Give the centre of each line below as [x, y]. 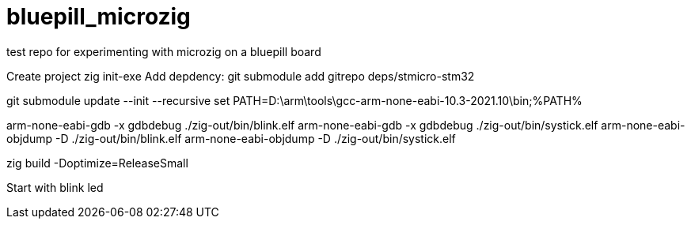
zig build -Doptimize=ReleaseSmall [97, 163]
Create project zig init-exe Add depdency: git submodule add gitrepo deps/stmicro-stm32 [241, 76]
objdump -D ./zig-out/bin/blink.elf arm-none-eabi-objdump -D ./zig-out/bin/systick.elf [231, 138]
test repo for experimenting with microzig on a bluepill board [164, 51]
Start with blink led [55, 187]
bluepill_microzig [99, 17]
